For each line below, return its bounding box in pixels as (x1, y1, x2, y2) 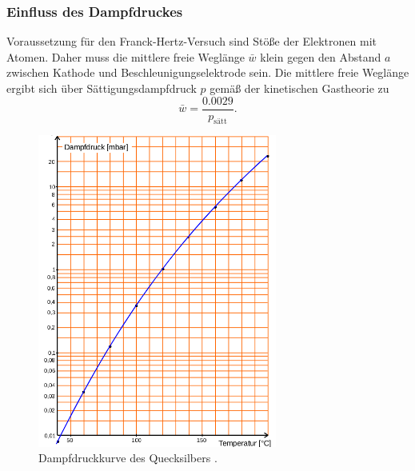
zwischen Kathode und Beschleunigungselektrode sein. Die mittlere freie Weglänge (6, 64, 409, 81)
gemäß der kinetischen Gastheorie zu (209, 80, 389, 96)
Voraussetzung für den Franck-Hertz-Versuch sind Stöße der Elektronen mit (6, 33, 377, 50)
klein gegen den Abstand (260, 48, 381, 65)
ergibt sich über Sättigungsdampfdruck (6, 80, 197, 96)
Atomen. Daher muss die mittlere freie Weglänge (6, 48, 245, 65)
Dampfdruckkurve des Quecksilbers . (38, 449, 217, 466)
